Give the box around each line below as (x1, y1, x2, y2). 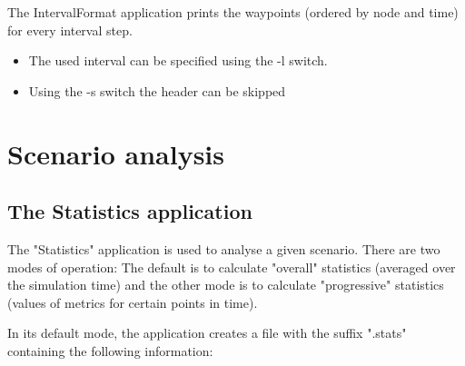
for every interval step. (7, 20, 133, 39)
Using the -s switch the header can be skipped (28, 81, 286, 100)
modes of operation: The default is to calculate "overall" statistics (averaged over (7, 257, 456, 276)
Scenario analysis (7, 134, 225, 172)
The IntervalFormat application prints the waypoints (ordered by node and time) (7, 3, 459, 21)
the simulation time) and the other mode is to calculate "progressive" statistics (7, 275, 444, 294)
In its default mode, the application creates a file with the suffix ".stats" (7, 323, 407, 342)
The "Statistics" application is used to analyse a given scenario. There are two (7, 239, 440, 258)
